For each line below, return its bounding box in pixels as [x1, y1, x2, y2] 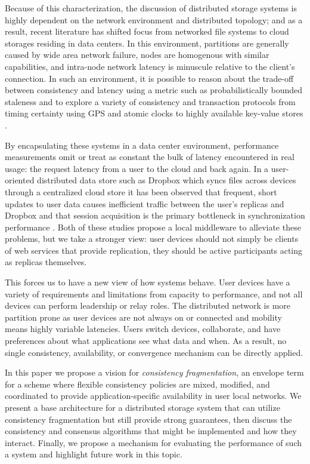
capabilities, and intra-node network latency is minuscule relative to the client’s [5, 60, 295, 72]
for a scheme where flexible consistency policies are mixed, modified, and [5, 377, 270, 390]
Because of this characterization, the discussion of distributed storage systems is [5, 2, 297, 14]
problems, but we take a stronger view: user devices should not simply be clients [5, 232, 299, 245]
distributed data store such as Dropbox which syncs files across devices [37, 174, 296, 186]
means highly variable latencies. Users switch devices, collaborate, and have [5, 322, 281, 335]
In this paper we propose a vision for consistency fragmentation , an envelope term [5, 366, 304, 379]
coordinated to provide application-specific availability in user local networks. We [5, 389, 302, 402]
